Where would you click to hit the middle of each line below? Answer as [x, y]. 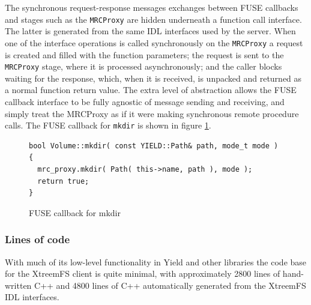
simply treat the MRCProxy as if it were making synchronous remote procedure [152, 113]
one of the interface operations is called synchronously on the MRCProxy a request [154, 42]
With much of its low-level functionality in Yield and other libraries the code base [156, 261]
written [18, 285]
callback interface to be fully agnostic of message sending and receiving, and [145, 101]
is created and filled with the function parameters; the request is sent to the [144, 54]
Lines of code [38, 239]
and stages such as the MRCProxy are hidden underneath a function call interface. [153, 19]
